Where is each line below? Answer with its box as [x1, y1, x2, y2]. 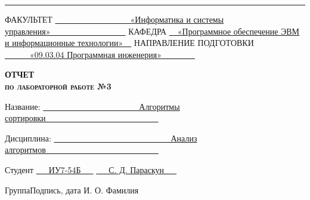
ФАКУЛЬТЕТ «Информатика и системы [5, 13, 224, 25]
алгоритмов [5, 143, 46, 156]
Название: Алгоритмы [5, 100, 180, 112]
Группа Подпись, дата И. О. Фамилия [5, 183, 139, 196]
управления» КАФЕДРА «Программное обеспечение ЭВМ [5, 24, 300, 37]
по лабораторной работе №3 [5, 79, 111, 92]
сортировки [5, 112, 46, 124]
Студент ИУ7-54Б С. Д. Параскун [5, 163, 165, 176]
